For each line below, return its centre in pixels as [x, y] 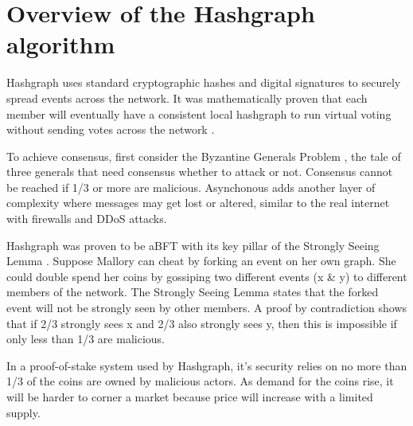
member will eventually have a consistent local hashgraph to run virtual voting [199, 113]
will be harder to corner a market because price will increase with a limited [190, 397]
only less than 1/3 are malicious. [86, 339]
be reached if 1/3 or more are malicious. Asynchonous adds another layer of [191, 187]
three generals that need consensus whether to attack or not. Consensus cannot [200, 172]
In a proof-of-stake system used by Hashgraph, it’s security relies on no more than [207, 365]
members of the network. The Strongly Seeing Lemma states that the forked [193, 292]
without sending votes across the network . [111, 129]
